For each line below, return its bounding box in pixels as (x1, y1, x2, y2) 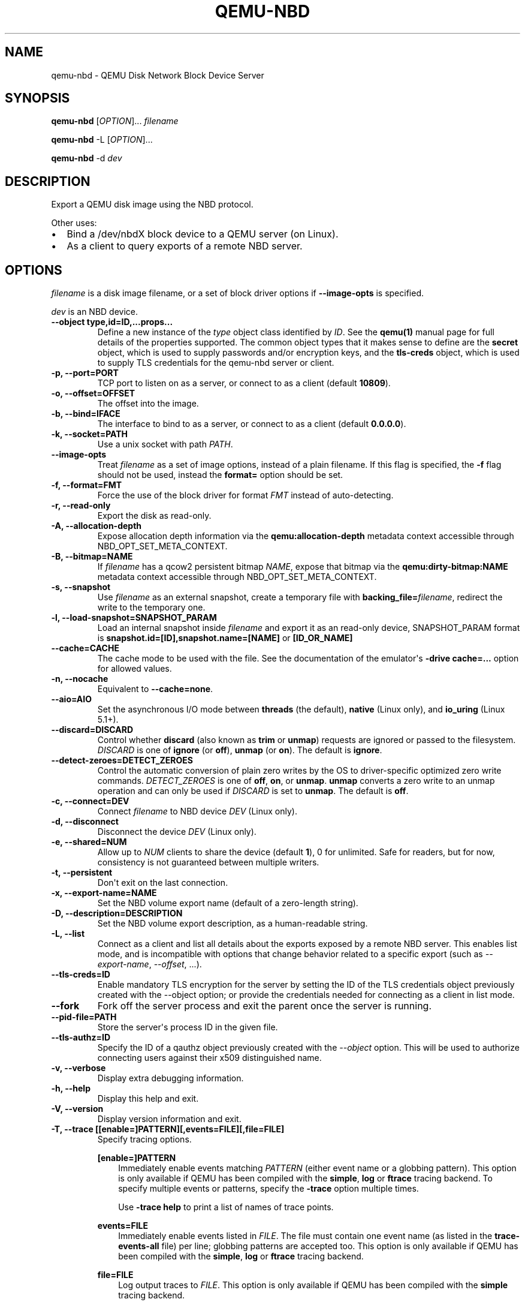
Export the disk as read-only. (97, 510, 212, 521)
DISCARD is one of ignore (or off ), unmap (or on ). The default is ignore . (97, 745, 382, 756)
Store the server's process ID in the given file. (97, 1022, 278, 1033)
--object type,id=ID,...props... (51, 317, 173, 327)
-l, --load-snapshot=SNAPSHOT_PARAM (51, 612, 217, 623)
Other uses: (51, 218, 97, 228)
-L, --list (51, 928, 85, 939)
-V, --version (51, 1103, 104, 1114)
